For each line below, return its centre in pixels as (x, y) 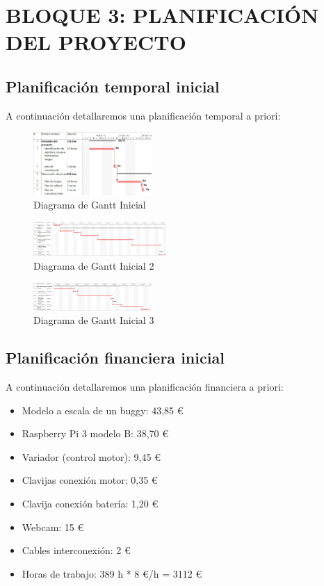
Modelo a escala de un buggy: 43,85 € (103, 410)
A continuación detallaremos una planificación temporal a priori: (143, 115)
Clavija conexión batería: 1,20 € (90, 504)
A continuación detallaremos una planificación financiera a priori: (145, 387)
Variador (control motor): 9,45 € (91, 456)
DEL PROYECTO (96, 42)
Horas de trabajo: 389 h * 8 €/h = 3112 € (112, 573)
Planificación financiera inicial (115, 358)
